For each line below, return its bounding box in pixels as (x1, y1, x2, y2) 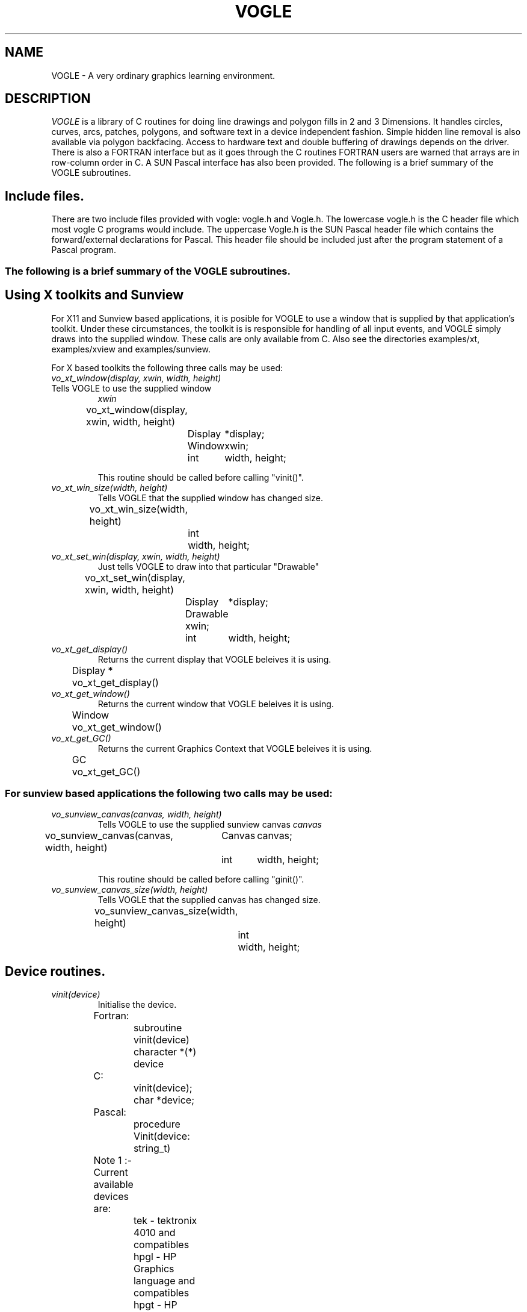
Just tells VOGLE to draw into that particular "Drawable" (97, 561, 319, 572)
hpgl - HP (133, 1251, 177, 1263)
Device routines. (5, 963, 106, 979)
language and (133, 1275, 196, 1287)
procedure (133, 1118, 180, 1131)
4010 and (133, 1226, 176, 1239)
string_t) (133, 1142, 171, 1155)
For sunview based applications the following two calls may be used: (5, 787, 333, 799)
